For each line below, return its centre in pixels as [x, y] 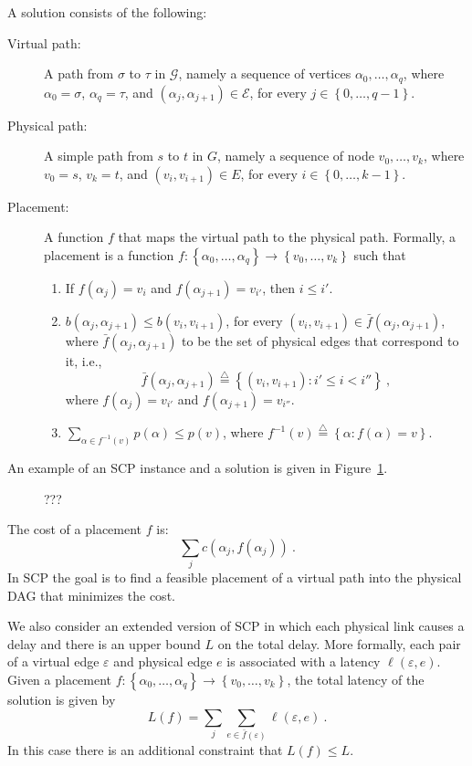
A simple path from [99, 156]
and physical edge [163, 661]
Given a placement [60, 679]
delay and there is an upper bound [104, 643]
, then [279, 288]
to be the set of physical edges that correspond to [320, 341]
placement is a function [109, 255]
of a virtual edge [53, 661]
